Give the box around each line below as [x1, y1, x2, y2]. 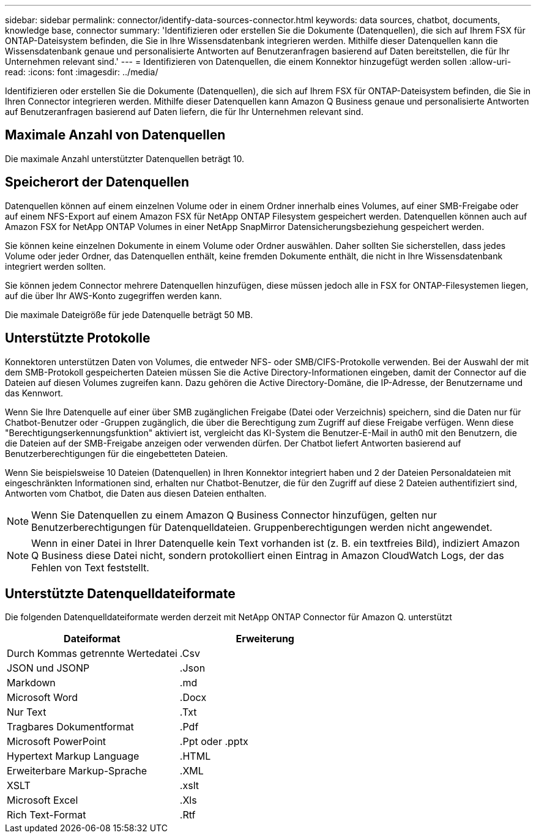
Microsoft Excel [7, 794, 78, 807]
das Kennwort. [5, 387, 64, 398]
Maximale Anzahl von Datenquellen [5, 127, 226, 143]
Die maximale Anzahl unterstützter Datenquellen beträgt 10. [5, 153, 245, 164]
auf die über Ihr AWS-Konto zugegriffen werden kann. [5, 290, 222, 301]
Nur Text [7, 706, 47, 719]
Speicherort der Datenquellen [5, 174, 190, 190]
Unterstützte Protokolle [5, 330, 151, 346]
